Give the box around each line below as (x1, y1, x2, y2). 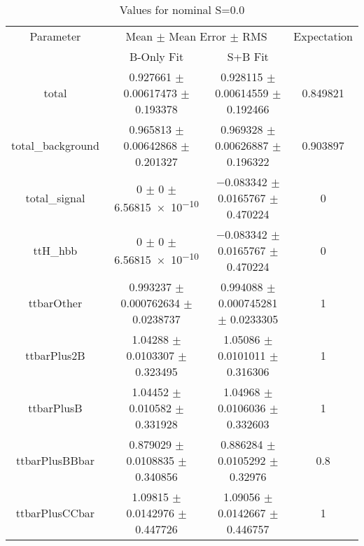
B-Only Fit (129, 48, 184, 64)
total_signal (25, 190, 85, 206)
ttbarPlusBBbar (15, 452, 94, 468)
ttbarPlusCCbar (15, 505, 95, 521)
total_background (11, 137, 99, 153)
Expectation (293, 28, 353, 44)
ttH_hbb (33, 242, 78, 258)
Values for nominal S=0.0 (119, 1, 245, 17)
